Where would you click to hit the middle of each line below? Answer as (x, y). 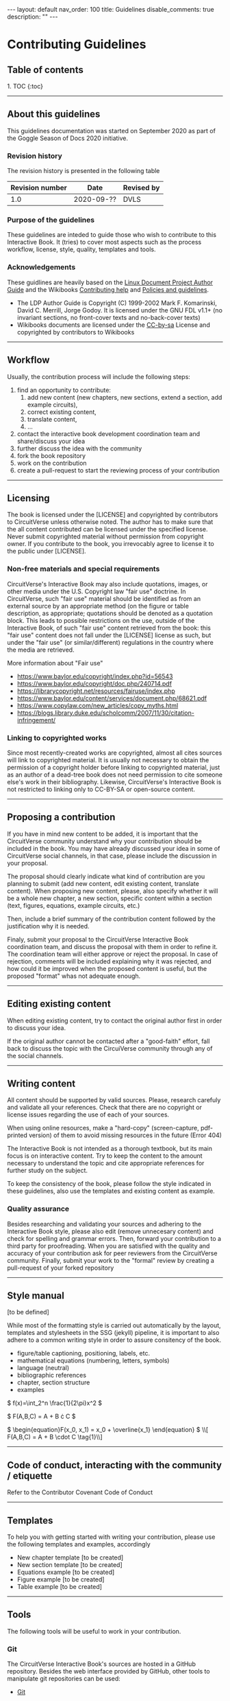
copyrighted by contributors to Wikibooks (76, 332)
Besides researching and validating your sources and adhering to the (104, 1224)
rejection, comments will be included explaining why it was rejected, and (109, 961)
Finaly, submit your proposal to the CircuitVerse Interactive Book (98, 939)
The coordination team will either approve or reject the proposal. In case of (113, 954)
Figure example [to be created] (61, 1579)
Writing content (41, 1083)
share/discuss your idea (51, 441)
